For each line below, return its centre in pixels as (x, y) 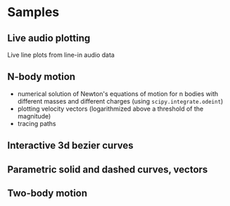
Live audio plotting (49, 38)
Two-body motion (47, 193)
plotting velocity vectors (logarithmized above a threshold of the (110, 109)
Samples (33, 12)
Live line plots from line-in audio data (61, 55)
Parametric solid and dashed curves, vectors (108, 169)
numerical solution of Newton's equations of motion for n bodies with (118, 94)
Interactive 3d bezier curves (70, 145)
